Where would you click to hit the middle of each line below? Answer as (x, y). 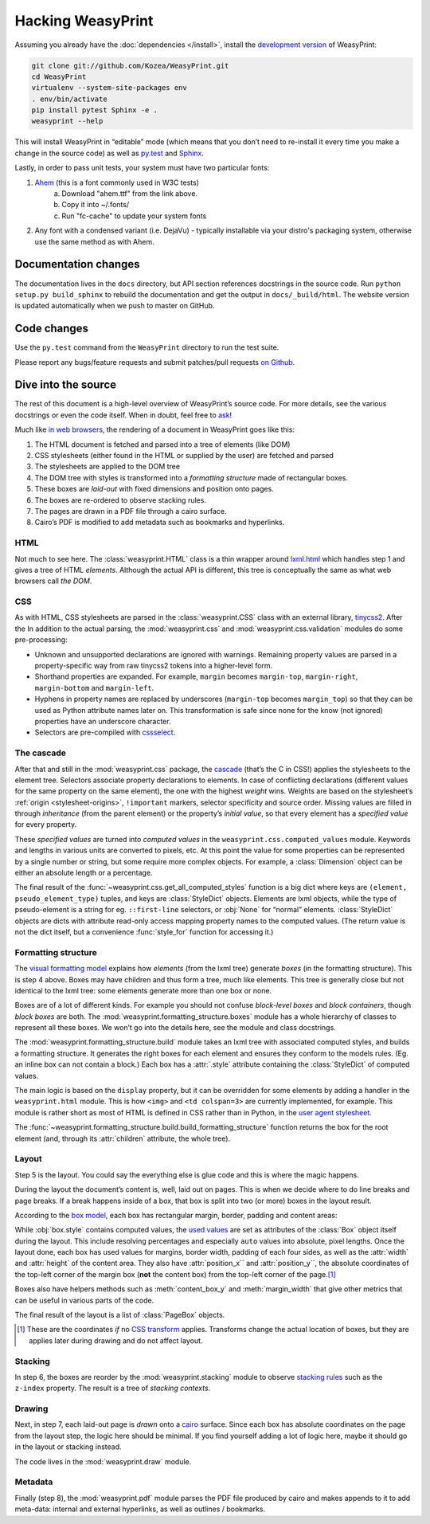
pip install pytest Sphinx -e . (95, 110)
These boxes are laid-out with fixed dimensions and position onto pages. (154, 489)
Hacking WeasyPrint (84, 21)
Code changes (52, 329)
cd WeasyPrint (59, 76)
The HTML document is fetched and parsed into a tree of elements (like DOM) (162, 444)
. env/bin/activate (69, 99)
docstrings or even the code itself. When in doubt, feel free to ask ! (123, 415)
